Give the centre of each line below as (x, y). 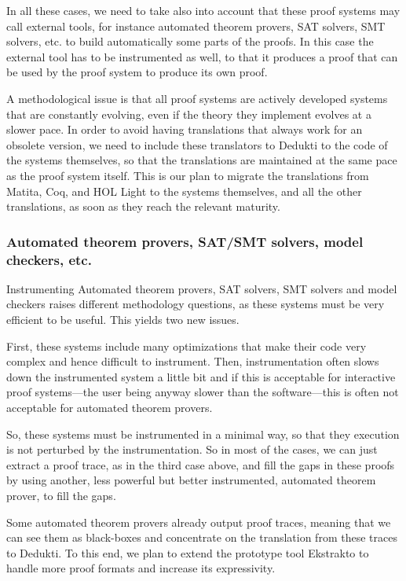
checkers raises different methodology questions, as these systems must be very (196, 304)
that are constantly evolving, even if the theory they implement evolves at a (189, 114)
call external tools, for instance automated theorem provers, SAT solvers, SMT (196, 26)
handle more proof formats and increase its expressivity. (141, 568)
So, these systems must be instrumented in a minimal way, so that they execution (203, 434)
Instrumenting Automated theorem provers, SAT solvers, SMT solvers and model (202, 288)
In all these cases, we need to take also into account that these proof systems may (203, 10)
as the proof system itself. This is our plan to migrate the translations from (188, 175)
